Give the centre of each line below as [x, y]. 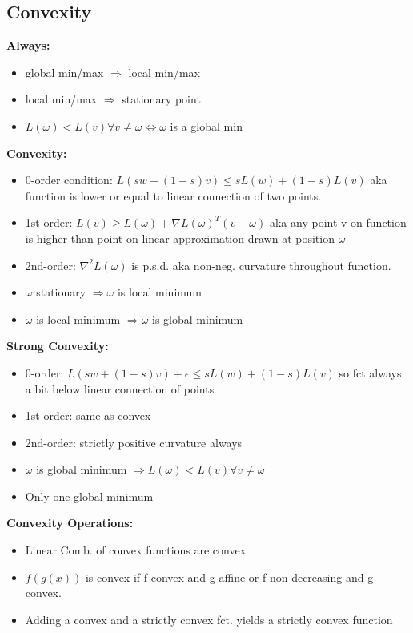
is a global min [206, 125]
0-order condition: [69, 180]
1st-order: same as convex [88, 415]
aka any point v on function [338, 222]
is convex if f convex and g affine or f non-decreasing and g [229, 577]
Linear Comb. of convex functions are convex [136, 550]
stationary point [161, 99]
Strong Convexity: [58, 346]
